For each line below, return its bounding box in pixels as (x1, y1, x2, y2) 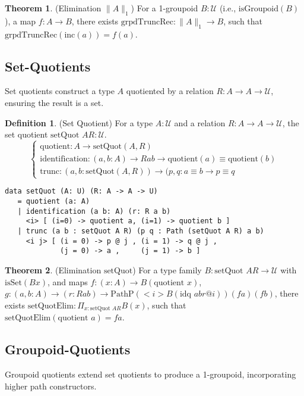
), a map (5, 14, 36, 27)
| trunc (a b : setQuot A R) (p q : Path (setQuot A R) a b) (17, 226, 264, 235)
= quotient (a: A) (17, 197, 90, 205)
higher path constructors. (5, 379, 97, 392)
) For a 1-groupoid (131, 2, 198, 14)
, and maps (47, 275, 88, 288)
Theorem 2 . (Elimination (5, 263, 102, 276)
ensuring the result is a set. (5, 96, 104, 108)
